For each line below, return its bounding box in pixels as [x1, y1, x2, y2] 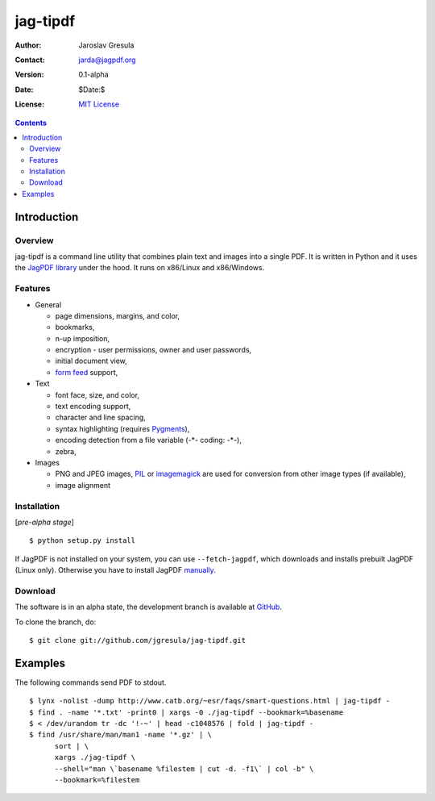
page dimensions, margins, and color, [55, 311, 180, 320]
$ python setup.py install [29, 536, 136, 545]
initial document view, [55, 356, 128, 366]
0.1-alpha [78, 69, 109, 80]
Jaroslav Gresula [78, 40, 135, 50]
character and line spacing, [55, 412, 147, 423]
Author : [14, 40, 42, 50]
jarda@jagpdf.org [78, 55, 136, 65]
